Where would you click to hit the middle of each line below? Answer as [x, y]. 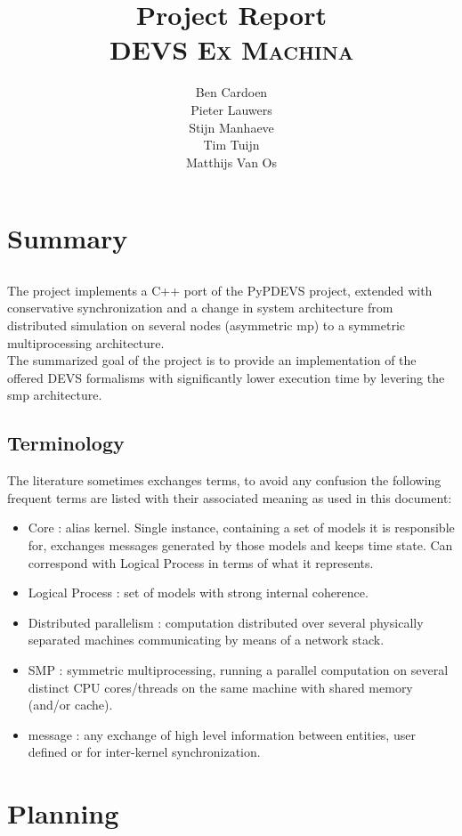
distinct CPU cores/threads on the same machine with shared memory [220, 687]
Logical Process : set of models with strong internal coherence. [198, 593]
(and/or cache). [70, 705]
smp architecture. [55, 395]
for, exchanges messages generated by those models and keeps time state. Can [240, 545]
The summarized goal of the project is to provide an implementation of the [212, 360]
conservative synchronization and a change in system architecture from [200, 308]
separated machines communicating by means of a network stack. [206, 640]
